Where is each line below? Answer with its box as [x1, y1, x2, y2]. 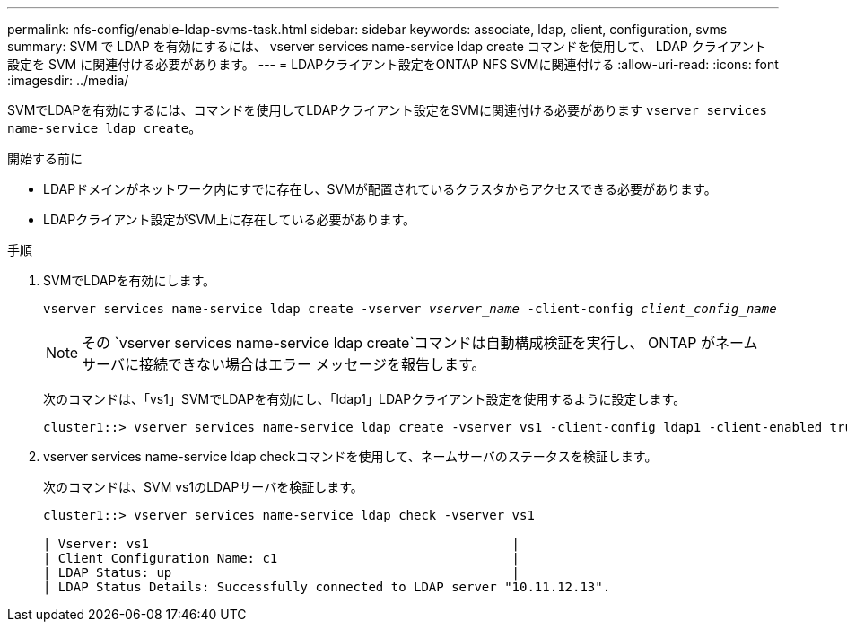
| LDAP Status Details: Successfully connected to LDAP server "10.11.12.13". [43, 580, 611, 594]
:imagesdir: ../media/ [7, 73, 129, 88]
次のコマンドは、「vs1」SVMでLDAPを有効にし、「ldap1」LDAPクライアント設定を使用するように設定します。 [43, 391, 686, 406]
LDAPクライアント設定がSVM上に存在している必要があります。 [43, 212, 416, 227]
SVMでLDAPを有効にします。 [43, 273, 216, 288]
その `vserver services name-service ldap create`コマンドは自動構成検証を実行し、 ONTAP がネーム [82, 334, 758, 352]
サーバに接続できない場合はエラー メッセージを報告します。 [82, 355, 486, 373]
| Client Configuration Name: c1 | [43, 551, 520, 565]
